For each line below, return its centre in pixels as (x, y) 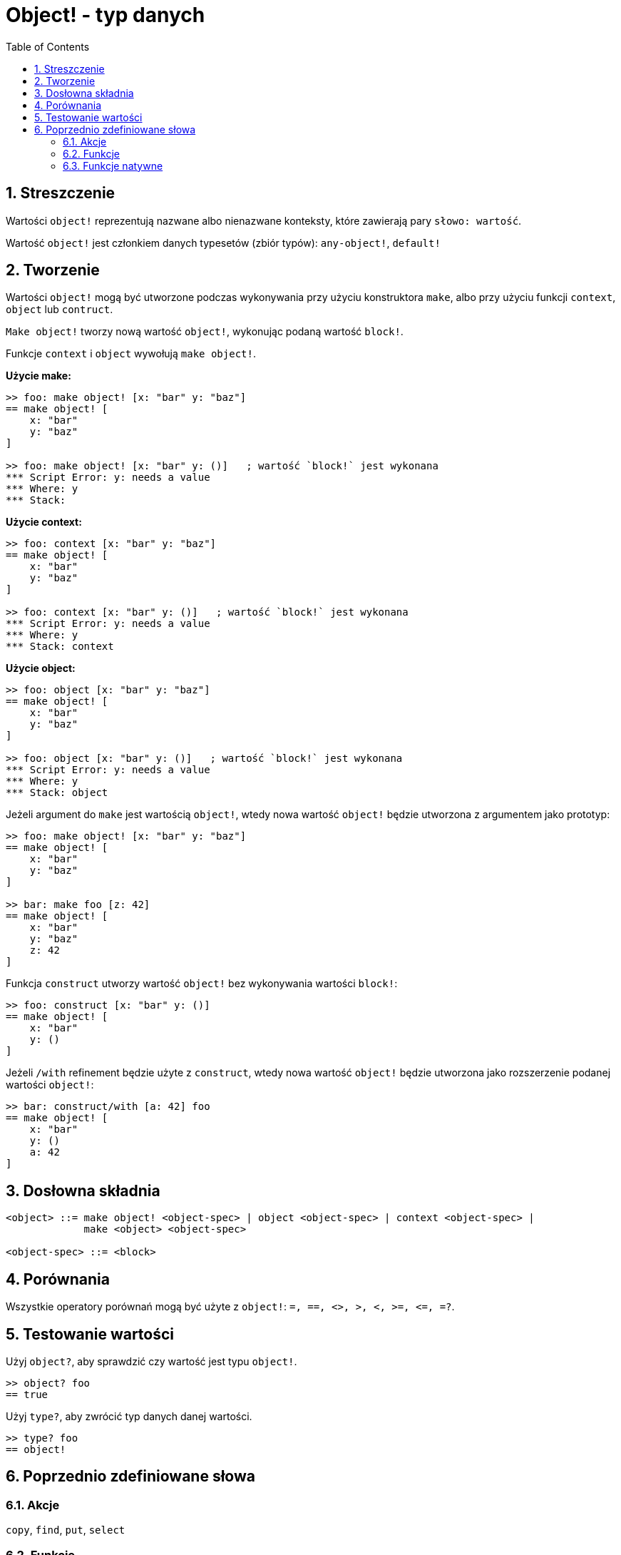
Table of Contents (48, 46)
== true (27, 1394)
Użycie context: (44, 522)
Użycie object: (41, 668)
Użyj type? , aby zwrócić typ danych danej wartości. (129, 1416)
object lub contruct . (60, 310)
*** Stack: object (57, 793)
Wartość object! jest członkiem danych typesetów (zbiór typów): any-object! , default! (223, 243)
